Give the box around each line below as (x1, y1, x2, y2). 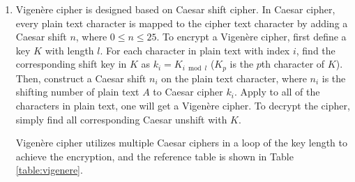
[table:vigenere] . (15, 162, 83, 177)
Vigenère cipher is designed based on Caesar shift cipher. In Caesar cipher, (15, 2, 335, 16)
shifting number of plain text (15, 84, 139, 99)
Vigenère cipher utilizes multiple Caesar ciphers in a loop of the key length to (15, 135, 347, 150)
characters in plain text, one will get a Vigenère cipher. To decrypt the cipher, (15, 98, 350, 113)
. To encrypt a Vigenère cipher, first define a (156, 29, 347, 44)
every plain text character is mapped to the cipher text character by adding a (15, 15, 348, 30)
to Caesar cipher (153, 84, 223, 99)
